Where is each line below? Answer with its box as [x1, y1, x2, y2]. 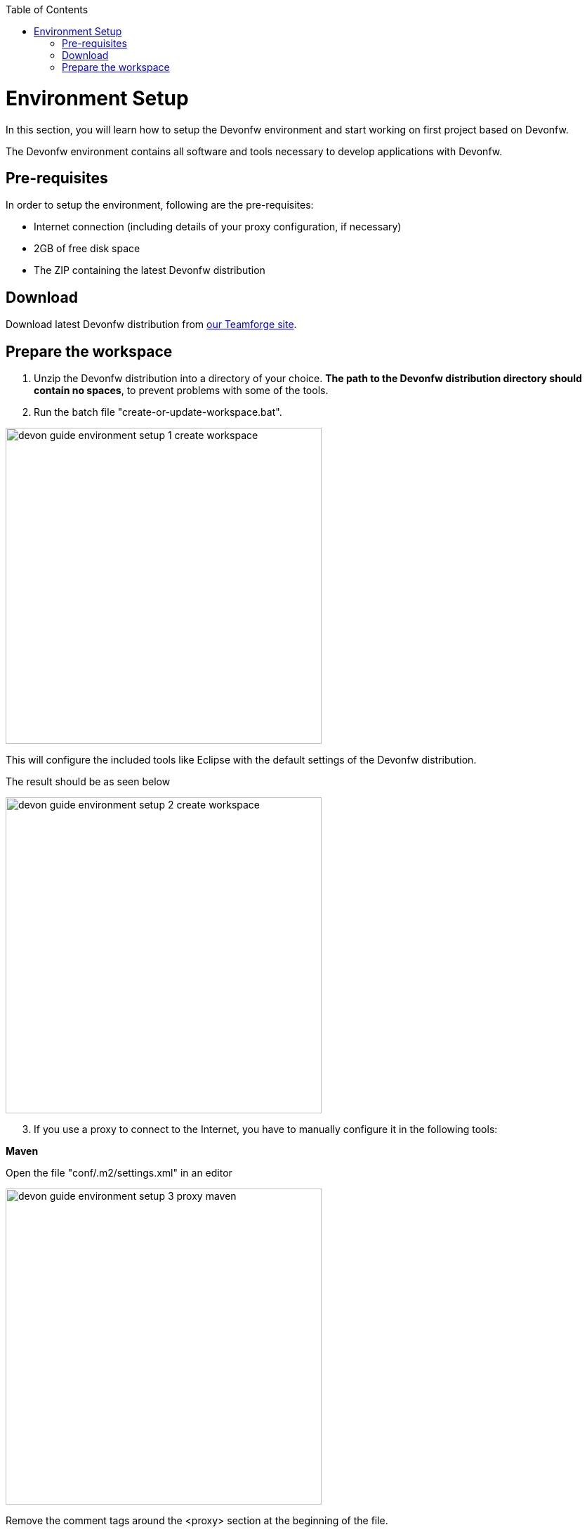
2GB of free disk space [34, 242, 140, 255]
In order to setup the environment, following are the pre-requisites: [6, 199, 314, 211]
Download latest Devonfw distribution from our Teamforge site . [6, 318, 297, 331]
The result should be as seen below [6, 775, 171, 788]
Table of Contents [6, 4, 88, 15]
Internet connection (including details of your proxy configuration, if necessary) [34, 221, 402, 233]
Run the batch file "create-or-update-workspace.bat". [34, 406, 282, 419]
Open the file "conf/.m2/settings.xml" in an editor [6, 1167, 232, 1179]
